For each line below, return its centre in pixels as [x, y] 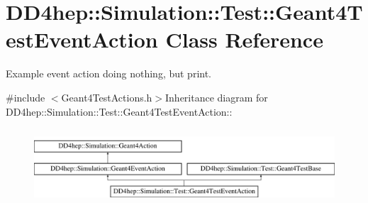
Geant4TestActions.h [107, 97]
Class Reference [244, 39]
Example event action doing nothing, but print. [109, 73]
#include [26, 97]
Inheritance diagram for [217, 97]
